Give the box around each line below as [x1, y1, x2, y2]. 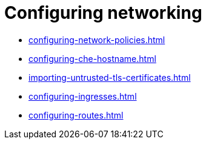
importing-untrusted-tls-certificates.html [28, 72, 191, 83]
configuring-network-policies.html [28, 34, 165, 45]
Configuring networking [4, 2, 202, 23]
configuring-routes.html [28, 109, 124, 120]
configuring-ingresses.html [28, 91, 137, 101]
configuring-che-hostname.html [28, 53, 156, 64]
